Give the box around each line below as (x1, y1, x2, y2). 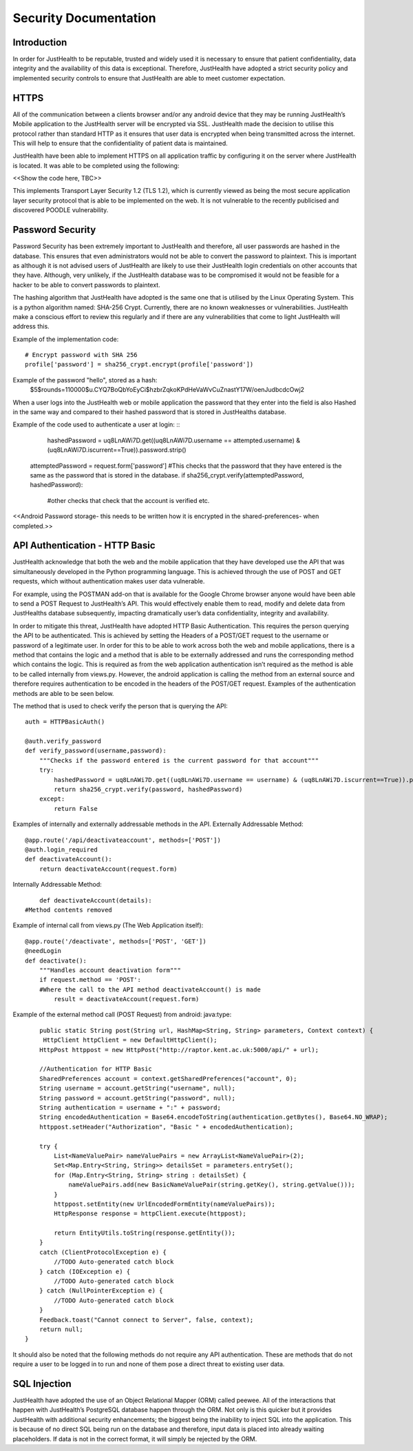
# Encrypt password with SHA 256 (25, 351, 138, 359)
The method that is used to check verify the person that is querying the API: (12, 701, 229, 710)
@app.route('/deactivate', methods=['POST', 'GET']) (25, 937, 206, 945)
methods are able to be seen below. (12, 689, 114, 697)
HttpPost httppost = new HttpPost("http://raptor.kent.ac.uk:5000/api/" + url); (39, 1046, 319, 1053)
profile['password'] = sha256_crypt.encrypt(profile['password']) (25, 360, 254, 369)
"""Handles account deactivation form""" (39, 966, 182, 974)
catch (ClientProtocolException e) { (39, 1248, 167, 1256)
